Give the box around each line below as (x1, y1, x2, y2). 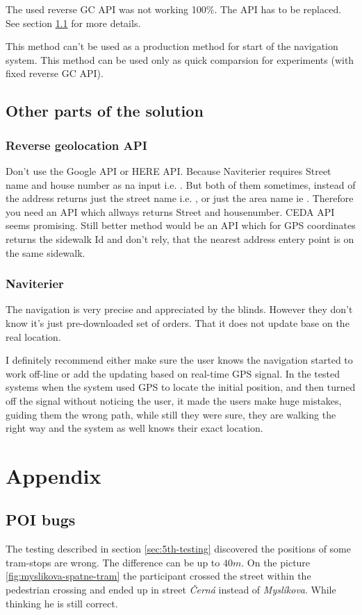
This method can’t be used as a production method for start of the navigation (6, 39, 338, 53)
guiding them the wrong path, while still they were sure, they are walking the (6, 407, 336, 421)
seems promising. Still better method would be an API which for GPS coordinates (6, 218, 356, 233)
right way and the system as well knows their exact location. (6, 421, 263, 435)
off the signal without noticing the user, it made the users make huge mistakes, (6, 393, 342, 407)
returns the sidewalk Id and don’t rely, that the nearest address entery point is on (6, 231, 354, 246)
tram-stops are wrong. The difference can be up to (6, 555, 220, 569)
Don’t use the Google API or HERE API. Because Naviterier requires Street (6, 163, 331, 178)
